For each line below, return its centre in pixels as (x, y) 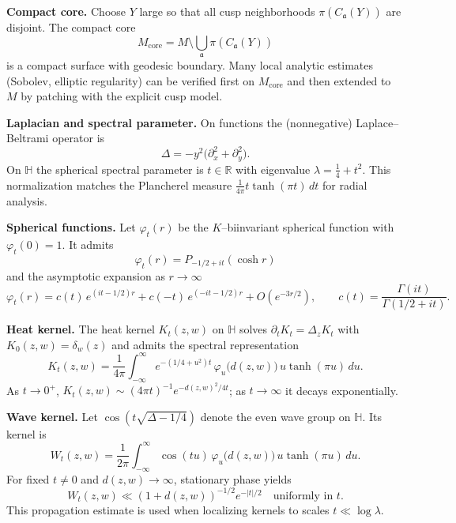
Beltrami (28, 138)
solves (253, 329)
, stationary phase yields (232, 478)
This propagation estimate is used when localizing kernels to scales (168, 509)
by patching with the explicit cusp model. (122, 96)
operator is (79, 138)
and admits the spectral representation (205, 344)
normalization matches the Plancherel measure (119, 184)
